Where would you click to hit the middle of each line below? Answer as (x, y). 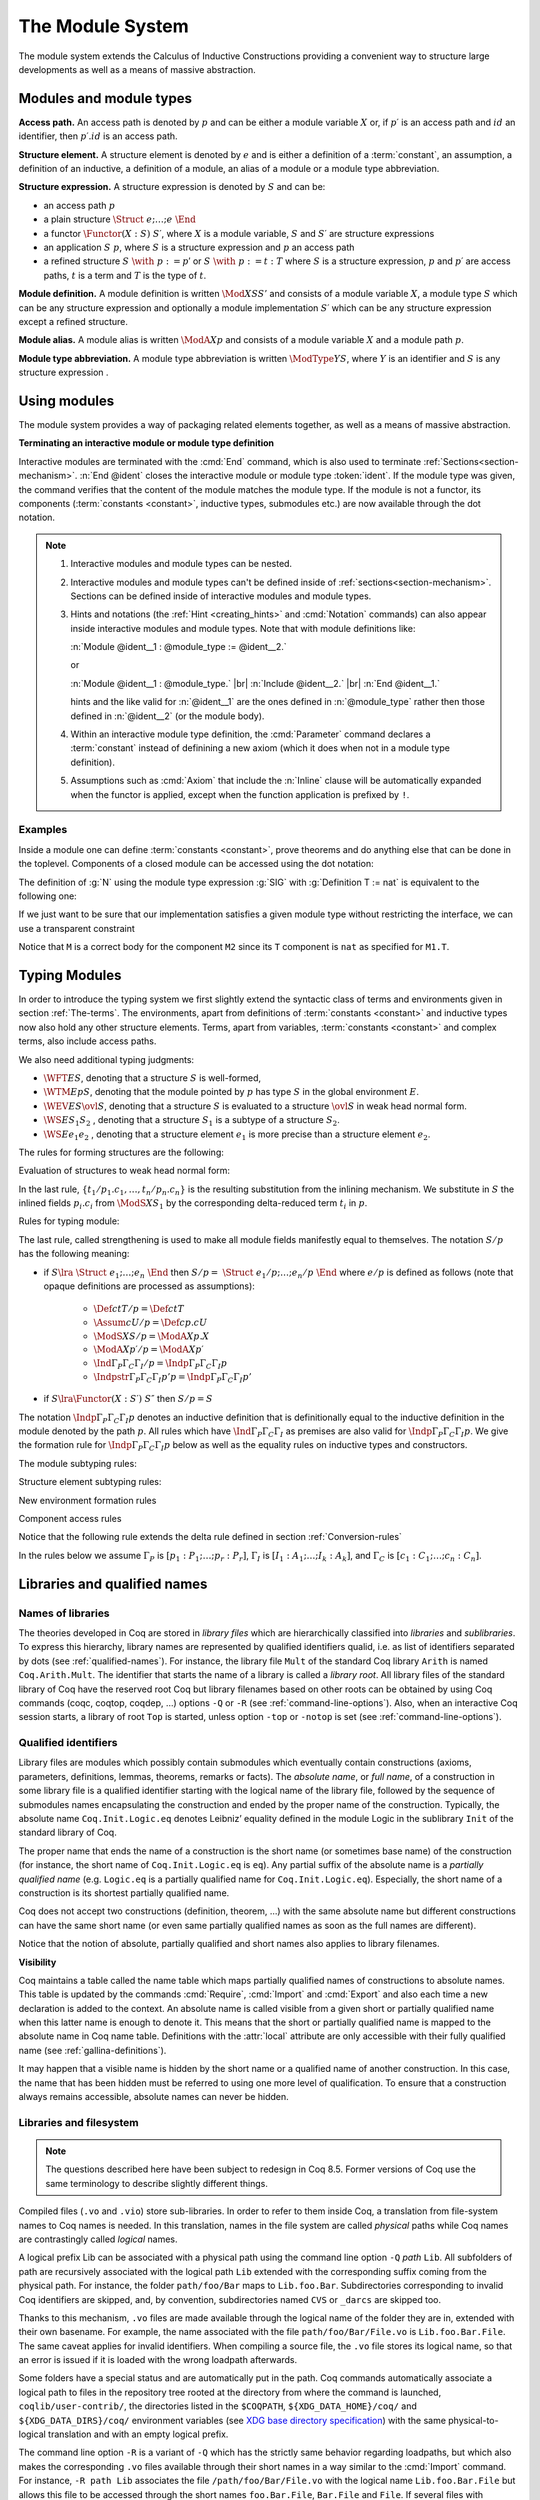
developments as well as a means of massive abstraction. (137, 69)
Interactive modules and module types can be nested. (181, 564)
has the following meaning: (74, 1254)
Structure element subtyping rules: (90, 1482)
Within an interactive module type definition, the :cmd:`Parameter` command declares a (250, 734)
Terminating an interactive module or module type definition (146, 443)
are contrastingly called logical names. (98, 2239)
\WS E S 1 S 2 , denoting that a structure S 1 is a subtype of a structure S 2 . (191, 1121)
